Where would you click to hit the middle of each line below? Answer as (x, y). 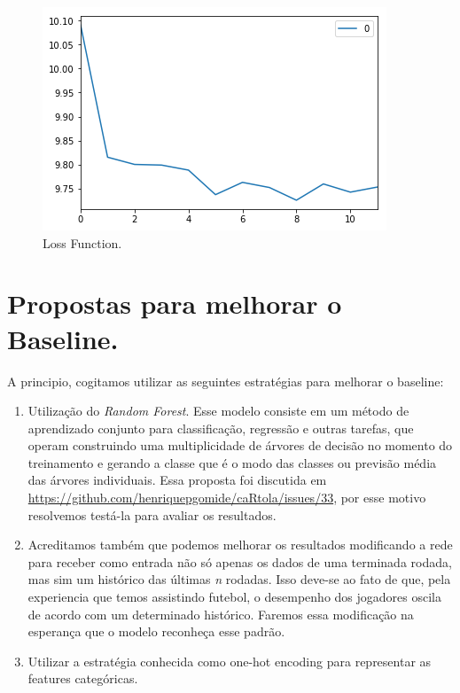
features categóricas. (83, 678)
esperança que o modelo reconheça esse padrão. (156, 631)
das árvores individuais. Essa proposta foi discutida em (177, 480)
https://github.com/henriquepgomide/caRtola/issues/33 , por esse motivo (227, 498)
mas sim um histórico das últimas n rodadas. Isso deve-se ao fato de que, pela (239, 579)
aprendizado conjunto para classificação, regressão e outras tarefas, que (221, 428)
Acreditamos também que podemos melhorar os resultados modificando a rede (240, 545)
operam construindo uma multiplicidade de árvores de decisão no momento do (240, 445)
